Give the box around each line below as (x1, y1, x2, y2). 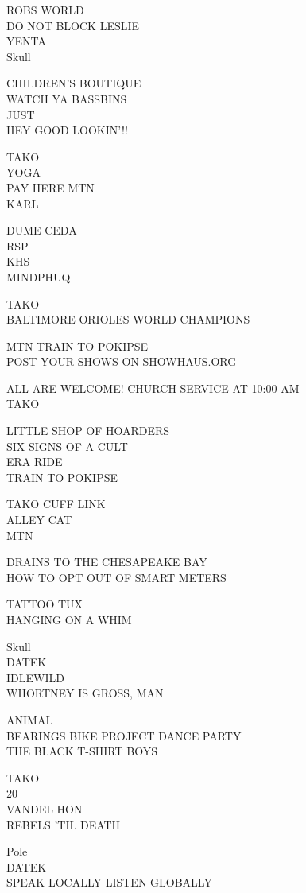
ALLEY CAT (6, 511, 72, 528)
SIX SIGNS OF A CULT (6, 437, 128, 454)
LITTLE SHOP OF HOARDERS (6, 422, 170, 439)
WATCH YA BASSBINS (6, 90, 127, 107)
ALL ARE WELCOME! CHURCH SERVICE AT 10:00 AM (6, 379, 300, 396)
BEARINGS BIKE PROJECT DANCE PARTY (6, 727, 242, 744)
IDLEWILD (6, 669, 64, 685)
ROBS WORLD (6, 2, 84, 17)
